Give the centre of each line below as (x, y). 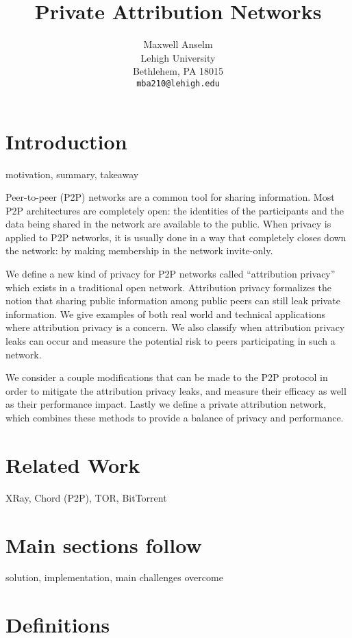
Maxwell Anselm (178, 44)
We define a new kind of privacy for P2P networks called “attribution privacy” (171, 274)
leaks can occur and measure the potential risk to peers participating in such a (171, 341)
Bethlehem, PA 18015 (178, 71)
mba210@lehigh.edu (178, 83)
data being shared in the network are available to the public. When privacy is (168, 224)
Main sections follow (104, 544)
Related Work (73, 464)
